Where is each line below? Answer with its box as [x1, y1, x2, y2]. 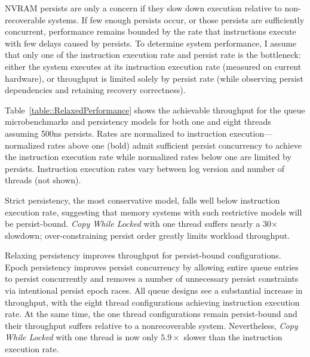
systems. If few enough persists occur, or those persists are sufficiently [48, 13, 305, 26]
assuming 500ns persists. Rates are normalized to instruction [5, 127, 227, 139]
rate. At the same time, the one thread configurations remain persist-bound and [5, 307, 297, 320]
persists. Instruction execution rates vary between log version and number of [5, 162, 285, 174]
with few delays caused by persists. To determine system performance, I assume [5, 36, 297, 49]
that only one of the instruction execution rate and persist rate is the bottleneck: [5, 48, 301, 61]
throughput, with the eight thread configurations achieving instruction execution [5, 296, 300, 308]
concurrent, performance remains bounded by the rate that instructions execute [5, 25, 296, 38]
